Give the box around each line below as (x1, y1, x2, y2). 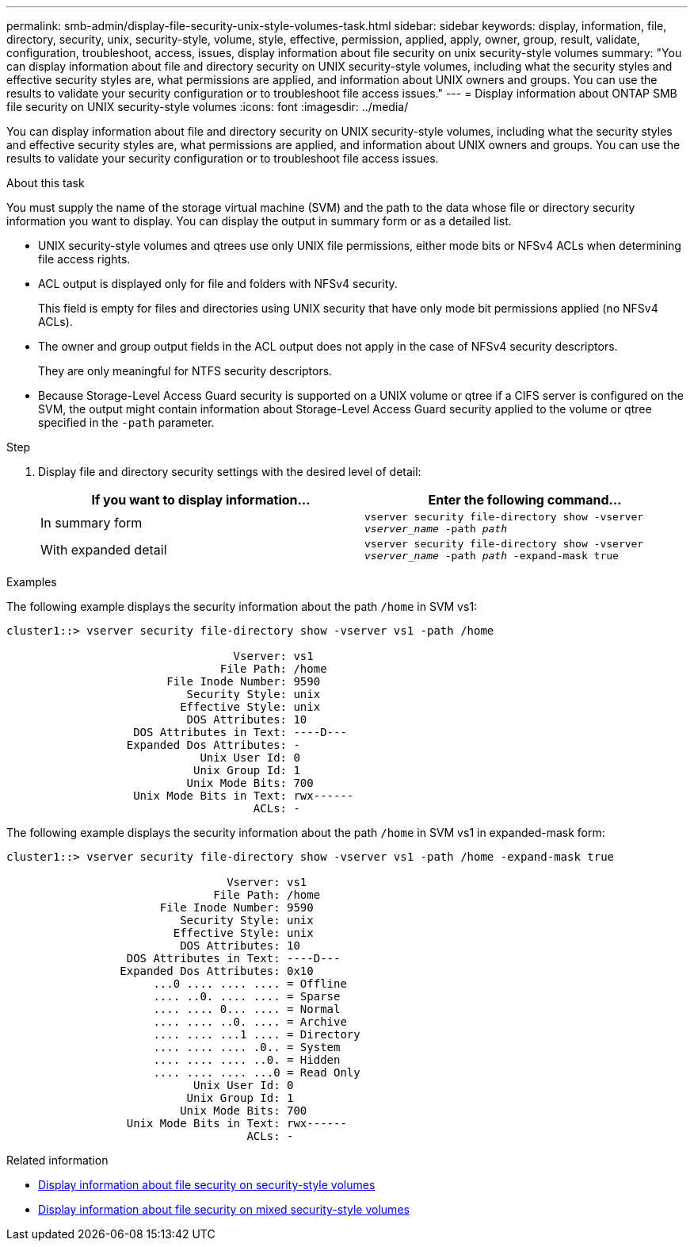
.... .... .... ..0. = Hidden (153, 1053, 341, 1066)
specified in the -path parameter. (38, 416, 215, 429)
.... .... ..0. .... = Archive (153, 1015, 347, 1028)
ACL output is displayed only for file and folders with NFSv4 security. (38, 277, 398, 290)
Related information (6, 1153, 109, 1167)
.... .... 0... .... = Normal (153, 1003, 341, 1015)
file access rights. (38, 252, 131, 266)
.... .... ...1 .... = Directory (153, 1028, 360, 1041)
